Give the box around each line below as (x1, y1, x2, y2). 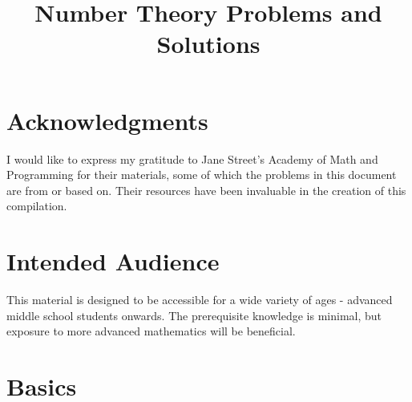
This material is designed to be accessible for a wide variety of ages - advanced (6, 291, 393, 307)
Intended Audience (6, 245, 220, 278)
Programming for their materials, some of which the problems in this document (6, 166, 397, 183)
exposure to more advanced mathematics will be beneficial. (6, 323, 296, 339)
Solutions (156, 27, 261, 60)
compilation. (6, 197, 67, 214)
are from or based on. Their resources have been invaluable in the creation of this (6, 181, 406, 198)
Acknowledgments (6, 104, 208, 136)
